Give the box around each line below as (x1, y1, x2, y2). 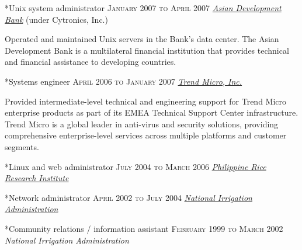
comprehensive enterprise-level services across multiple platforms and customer (5, 129, 287, 141)
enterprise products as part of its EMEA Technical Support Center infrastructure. (5, 106, 298, 119)
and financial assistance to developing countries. (5, 55, 176, 68)
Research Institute (5, 172, 69, 184)
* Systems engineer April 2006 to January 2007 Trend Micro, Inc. (5, 75, 242, 87)
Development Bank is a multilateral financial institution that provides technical (5, 44, 289, 56)
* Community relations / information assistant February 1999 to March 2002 (5, 222, 283, 234)
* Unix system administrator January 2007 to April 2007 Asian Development (5, 2, 282, 13)
